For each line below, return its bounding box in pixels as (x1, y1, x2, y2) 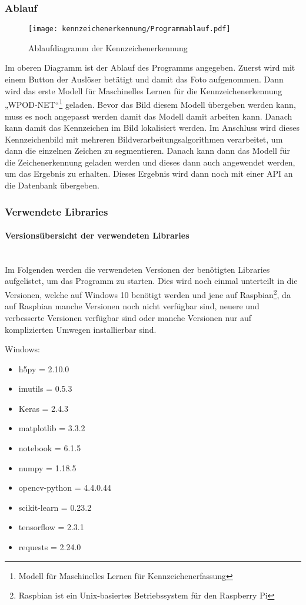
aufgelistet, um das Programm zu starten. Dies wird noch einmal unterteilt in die (5, 275, 298, 287)
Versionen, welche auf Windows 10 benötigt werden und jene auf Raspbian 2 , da (5, 287, 291, 300)
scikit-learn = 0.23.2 (18, 501, 92, 513)
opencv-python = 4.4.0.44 (18, 481, 111, 494)
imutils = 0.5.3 (18, 382, 72, 395)
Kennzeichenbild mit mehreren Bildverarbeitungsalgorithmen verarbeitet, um (5, 133, 283, 145)
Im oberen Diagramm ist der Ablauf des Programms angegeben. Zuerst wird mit (5, 61, 295, 74)
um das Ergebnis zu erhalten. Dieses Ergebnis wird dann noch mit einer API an (5, 167, 293, 180)
